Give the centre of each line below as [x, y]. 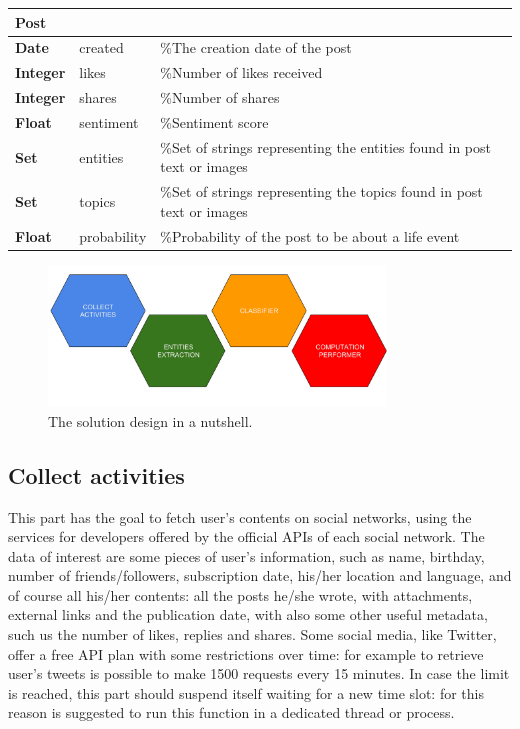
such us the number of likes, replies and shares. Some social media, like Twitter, [252, 634]
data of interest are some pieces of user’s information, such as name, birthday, [246, 555]
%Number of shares [220, 97]
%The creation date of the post [256, 47]
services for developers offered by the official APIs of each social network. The [246, 536]
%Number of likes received [241, 72]
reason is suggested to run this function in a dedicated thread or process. [231, 712]
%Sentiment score [214, 121]
